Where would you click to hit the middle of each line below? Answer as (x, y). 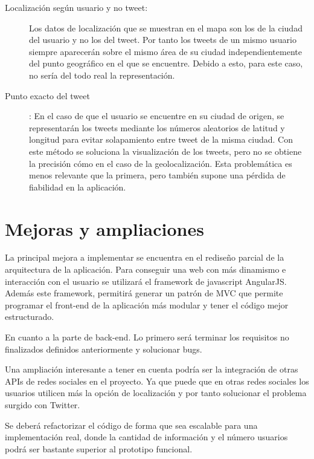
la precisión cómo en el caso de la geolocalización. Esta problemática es (161, 163)
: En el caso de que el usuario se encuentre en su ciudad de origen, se (157, 116)
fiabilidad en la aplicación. (78, 187)
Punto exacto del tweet (47, 95)
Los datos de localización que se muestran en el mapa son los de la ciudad (166, 28)
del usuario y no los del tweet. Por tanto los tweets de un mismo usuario (163, 40)
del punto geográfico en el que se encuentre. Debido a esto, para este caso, (166, 63)
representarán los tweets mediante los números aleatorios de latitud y (157, 127)
